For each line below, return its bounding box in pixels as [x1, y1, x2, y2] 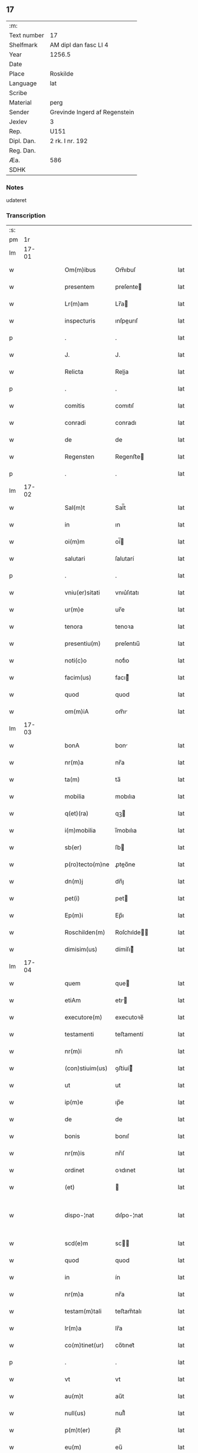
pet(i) [64, 895, 80, 903]
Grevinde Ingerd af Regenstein [49, 108, 134, 116]
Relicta [64, 368, 84, 376]
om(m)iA [64, 707, 89, 716]
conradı [115, 419, 137, 427]
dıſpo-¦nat [115, 1211, 143, 1220]
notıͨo [115, 656, 130, 665]
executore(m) [64, 1013, 103, 1022]
